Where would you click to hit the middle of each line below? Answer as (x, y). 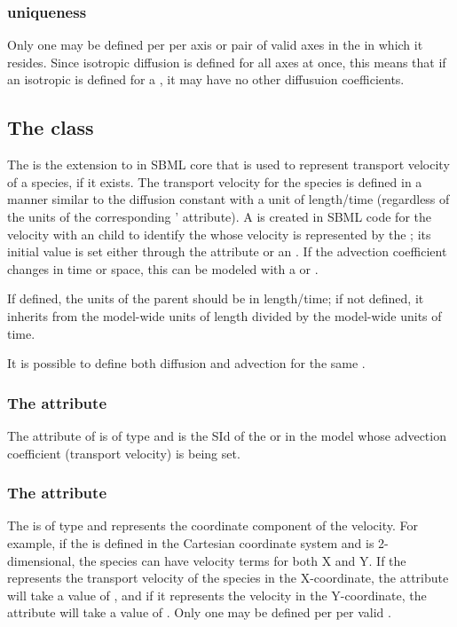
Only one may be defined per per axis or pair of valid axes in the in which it (215, 45)
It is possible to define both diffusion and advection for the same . (186, 363)
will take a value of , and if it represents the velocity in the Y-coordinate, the (217, 595)
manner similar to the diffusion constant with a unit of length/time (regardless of (228, 199)
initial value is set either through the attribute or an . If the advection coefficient (227, 251)
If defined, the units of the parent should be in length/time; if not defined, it (216, 298)
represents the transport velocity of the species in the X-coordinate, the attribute (228, 578)
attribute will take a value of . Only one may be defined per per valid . (199, 612)
